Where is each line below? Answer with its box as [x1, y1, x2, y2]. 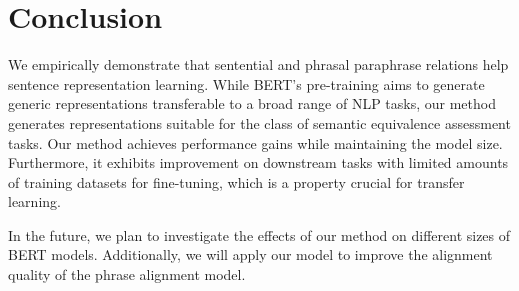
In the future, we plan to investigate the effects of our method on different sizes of [8, 224, 511, 245]
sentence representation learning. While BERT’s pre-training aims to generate [8, 73, 485, 94]
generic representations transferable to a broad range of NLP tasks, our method [8, 93, 496, 114]
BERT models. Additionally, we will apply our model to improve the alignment [8, 244, 493, 265]
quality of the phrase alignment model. [8, 264, 246, 285]
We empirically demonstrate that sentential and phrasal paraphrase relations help [8, 54, 509, 75]
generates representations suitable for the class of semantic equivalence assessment [8, 112, 511, 133]
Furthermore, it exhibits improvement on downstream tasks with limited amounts [8, 152, 509, 173]
